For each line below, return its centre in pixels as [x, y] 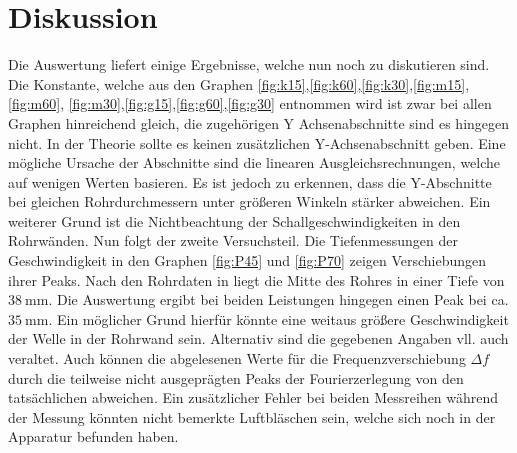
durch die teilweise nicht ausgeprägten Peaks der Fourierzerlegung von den [236, 377]
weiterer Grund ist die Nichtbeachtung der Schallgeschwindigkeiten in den [234, 220]
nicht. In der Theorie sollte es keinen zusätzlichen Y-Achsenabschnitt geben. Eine [257, 142]
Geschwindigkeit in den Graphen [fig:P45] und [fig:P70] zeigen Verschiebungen [247, 260]
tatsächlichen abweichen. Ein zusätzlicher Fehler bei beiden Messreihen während [253, 397]
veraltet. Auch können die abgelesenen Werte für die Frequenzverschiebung [237, 358]
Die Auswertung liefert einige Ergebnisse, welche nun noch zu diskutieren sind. [249, 64]
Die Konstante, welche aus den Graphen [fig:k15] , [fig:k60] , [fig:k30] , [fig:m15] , [239, 83]
